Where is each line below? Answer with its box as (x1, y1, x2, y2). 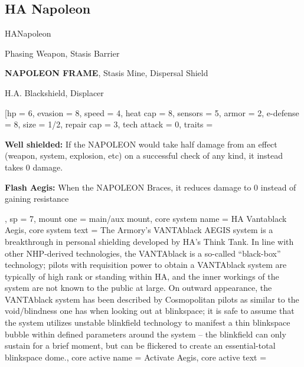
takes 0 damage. (5, 160, 63, 173)
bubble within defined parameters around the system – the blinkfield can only (5, 327, 286, 340)
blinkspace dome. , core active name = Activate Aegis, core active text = (5, 350, 267, 363)
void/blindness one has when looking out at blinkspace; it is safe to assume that (5, 304, 295, 317)
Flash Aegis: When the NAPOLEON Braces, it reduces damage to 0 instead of (5, 181, 296, 193)
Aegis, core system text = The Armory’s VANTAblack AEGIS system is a (5, 224, 273, 236)
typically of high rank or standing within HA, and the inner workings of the (5, 270, 279, 282)
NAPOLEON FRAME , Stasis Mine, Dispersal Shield (5, 67, 208, 79)
